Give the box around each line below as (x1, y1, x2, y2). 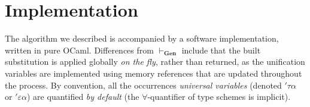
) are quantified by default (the (27, 90, 139, 103)
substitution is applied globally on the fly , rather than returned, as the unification (5, 55, 305, 68)
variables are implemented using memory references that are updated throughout (5, 67, 302, 79)
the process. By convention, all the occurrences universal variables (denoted (5, 78, 282, 91)
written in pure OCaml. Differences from (5, 43, 154, 56)
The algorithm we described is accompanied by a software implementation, (5, 32, 279, 45)
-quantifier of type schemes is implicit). (147, 90, 291, 103)
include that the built (181, 43, 261, 56)
